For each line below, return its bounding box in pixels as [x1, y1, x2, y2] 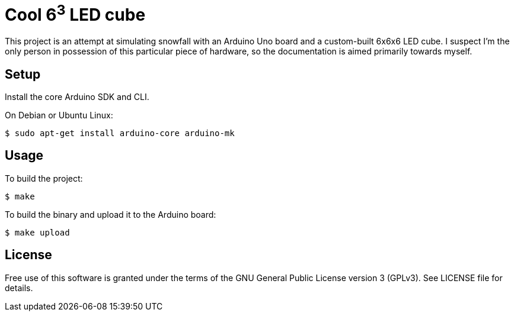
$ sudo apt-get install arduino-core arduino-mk [5, 128, 235, 138]
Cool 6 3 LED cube [5, 1, 146, 25]
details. [5, 282, 33, 293]
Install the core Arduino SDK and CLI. [5, 91, 149, 102]
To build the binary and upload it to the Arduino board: [5, 209, 216, 220]
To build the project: [5, 173, 83, 183]
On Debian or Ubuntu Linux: [5, 109, 113, 120]
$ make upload [5, 227, 70, 237]
